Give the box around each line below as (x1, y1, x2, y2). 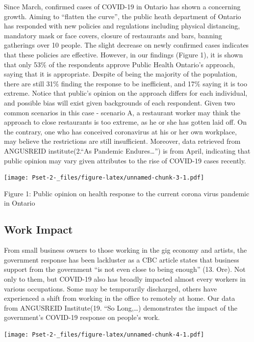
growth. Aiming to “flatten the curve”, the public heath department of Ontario (4, 11, 241, 21)
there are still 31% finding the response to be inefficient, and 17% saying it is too (4, 78, 247, 88)
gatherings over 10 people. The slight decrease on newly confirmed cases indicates (4, 40, 249, 50)
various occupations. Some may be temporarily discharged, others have (4, 283, 217, 293)
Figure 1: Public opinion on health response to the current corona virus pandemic (4, 188, 250, 198)
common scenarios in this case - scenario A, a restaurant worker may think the (4, 107, 241, 117)
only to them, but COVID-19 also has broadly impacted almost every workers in (4, 273, 246, 284)
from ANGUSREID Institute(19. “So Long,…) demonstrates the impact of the (4, 302, 238, 313)
